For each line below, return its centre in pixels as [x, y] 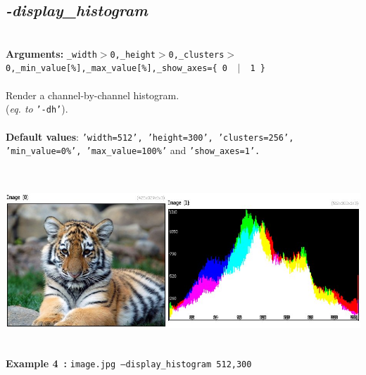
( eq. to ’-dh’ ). [37, 109]
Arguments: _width [51, 53]
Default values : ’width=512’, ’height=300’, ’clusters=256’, [150, 136]
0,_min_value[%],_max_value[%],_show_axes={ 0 [116, 69]
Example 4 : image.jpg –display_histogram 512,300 [129, 363]
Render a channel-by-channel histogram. [93, 95]
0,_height [133, 55]
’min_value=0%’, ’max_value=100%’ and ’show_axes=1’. [133, 150]
